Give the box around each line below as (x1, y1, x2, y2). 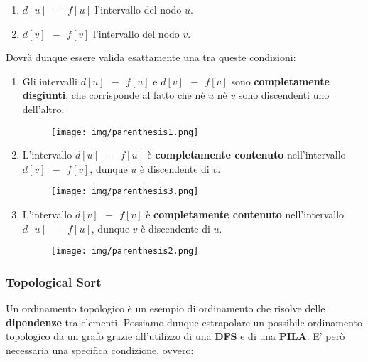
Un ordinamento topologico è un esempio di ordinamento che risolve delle (6, 301, 325, 316)
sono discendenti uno (238, 87, 330, 102)
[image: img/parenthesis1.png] (50, 127, 199, 137)
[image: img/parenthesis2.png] (50, 246, 199, 257)
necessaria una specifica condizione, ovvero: (6, 342, 194, 357)
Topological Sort (6, 272, 102, 290)
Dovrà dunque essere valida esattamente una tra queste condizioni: (6, 50, 296, 65)
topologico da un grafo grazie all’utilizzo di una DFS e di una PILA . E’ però (6, 329, 345, 344)
